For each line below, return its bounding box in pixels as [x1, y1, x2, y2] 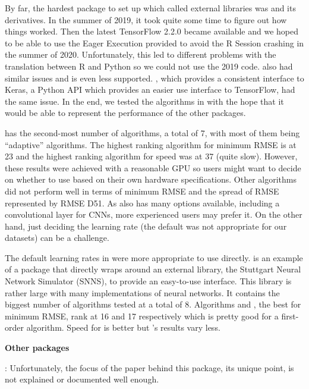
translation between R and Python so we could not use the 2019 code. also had [5, 59, 293, 72]
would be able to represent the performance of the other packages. [5, 106, 246, 119]
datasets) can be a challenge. [5, 231, 109, 244]
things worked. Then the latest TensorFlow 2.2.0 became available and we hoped [5, 25, 298, 37]
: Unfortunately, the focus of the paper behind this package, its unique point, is [5, 361, 294, 374]
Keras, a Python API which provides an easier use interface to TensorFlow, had [5, 83, 295, 96]
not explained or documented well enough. [5, 373, 159, 385]
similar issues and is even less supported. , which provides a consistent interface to [5, 71, 304, 84]
